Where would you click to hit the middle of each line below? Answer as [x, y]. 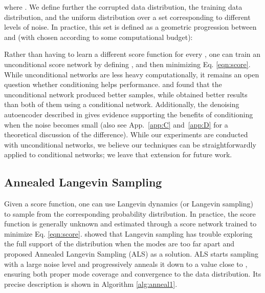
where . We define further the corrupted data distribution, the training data [123, 7]
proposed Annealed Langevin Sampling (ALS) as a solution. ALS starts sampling [131, 254]
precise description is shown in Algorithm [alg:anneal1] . [91, 284]
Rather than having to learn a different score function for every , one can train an [132, 54]
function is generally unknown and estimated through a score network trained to [130, 224]
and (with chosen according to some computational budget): [98, 37]
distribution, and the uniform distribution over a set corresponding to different [127, 17]
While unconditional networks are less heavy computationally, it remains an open [132, 74]
